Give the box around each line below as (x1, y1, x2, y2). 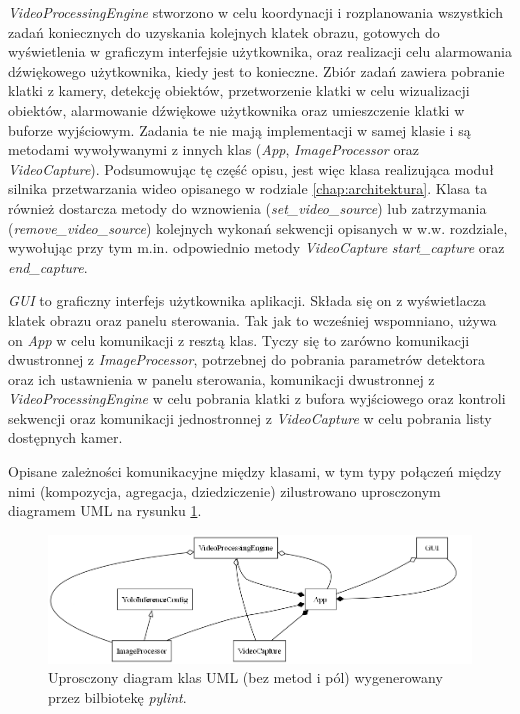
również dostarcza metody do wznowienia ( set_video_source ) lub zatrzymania (8, 197, 487, 218)
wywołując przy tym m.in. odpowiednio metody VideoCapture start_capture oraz (8, 237, 505, 258)
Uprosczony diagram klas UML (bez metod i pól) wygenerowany (48, 667, 443, 688)
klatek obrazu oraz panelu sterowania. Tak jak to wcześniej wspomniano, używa (8, 309, 497, 330)
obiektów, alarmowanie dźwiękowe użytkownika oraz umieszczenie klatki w (8, 99, 465, 120)
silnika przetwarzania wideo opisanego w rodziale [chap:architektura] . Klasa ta (8, 178, 488, 199)
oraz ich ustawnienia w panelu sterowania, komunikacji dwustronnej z (8, 368, 435, 389)
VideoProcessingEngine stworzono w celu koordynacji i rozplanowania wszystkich (8, 2, 503, 22)
